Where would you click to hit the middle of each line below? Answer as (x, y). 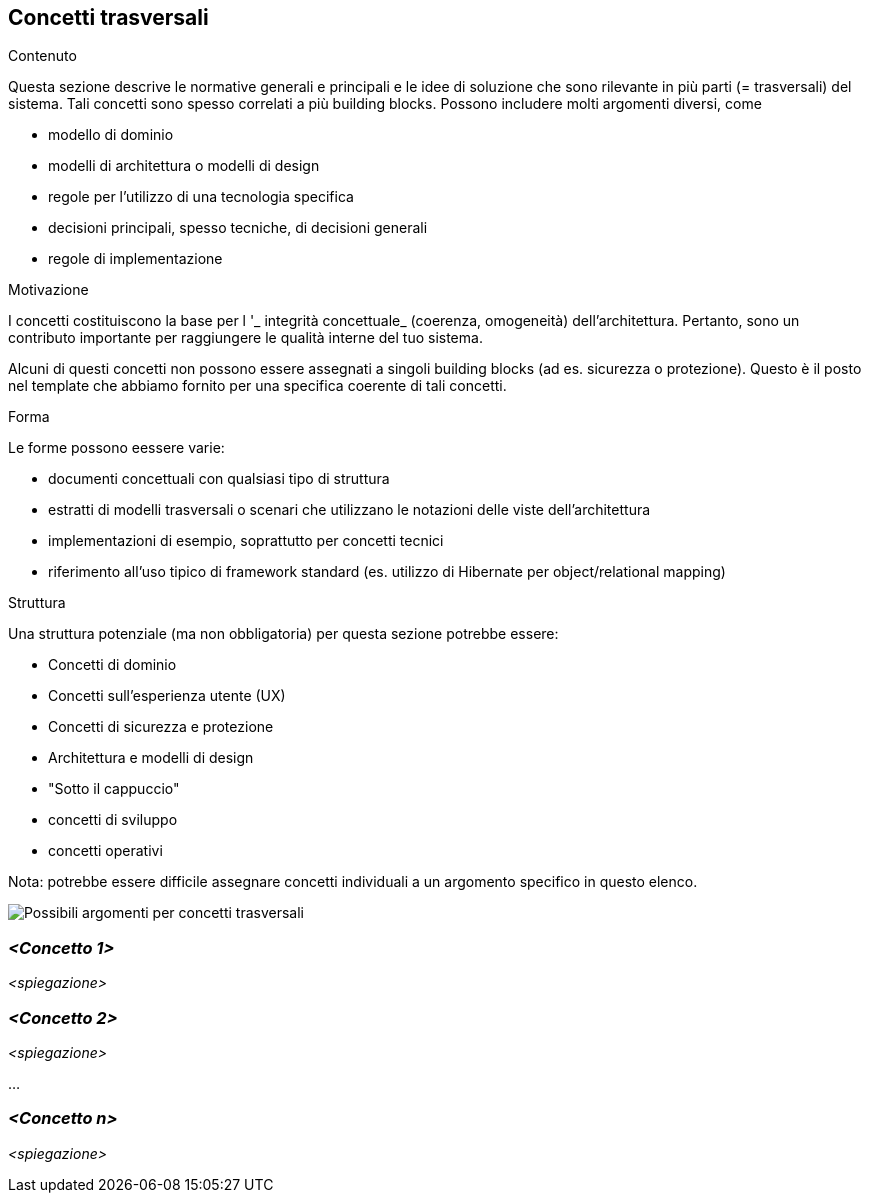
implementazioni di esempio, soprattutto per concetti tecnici (246, 541)
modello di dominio (111, 135)
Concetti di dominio (112, 665)
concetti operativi (105, 851)
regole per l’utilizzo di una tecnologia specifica (201, 197)
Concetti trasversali (108, 17)
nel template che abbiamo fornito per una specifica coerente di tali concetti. (257, 386)
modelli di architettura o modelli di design (184, 166)
